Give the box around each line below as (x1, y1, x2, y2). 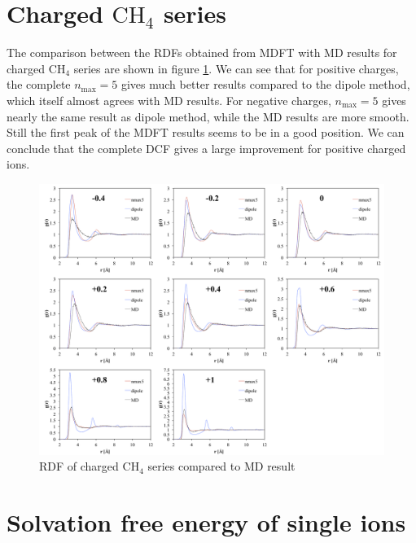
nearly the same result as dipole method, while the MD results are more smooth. (7, 107, 409, 125)
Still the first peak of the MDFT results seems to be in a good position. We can (7, 124, 405, 141)
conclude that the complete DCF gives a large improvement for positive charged (7, 139, 406, 156)
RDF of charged (39, 458, 119, 475)
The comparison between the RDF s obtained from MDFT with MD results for (7, 44, 397, 61)
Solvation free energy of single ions (7, 506, 406, 539)
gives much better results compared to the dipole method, (120, 76, 410, 93)
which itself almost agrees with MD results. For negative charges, (7, 91, 331, 108)
